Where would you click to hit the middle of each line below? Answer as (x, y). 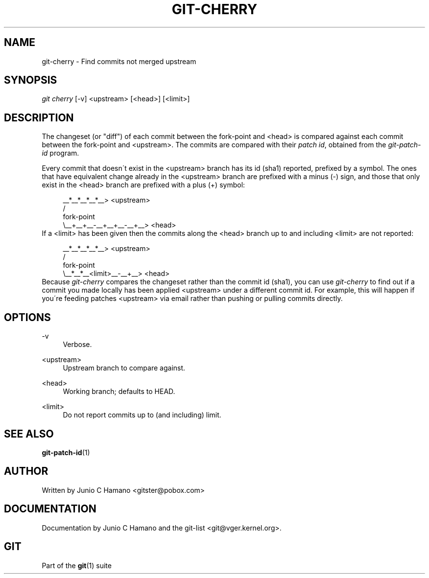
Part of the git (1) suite (77, 565)
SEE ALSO (29, 434)
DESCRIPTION (39, 117)
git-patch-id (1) (66, 452)
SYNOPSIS (31, 80)
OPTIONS (27, 317)
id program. (60, 153)
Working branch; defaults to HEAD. (119, 392)
